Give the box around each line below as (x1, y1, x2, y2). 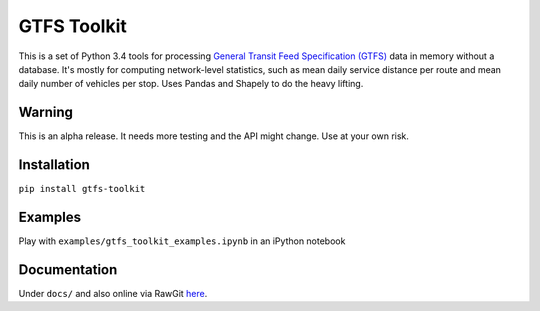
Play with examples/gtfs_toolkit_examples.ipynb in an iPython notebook (18, 235, 346, 247)
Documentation (18, 261, 118, 278)
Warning (18, 104, 74, 121)
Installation (18, 156, 90, 174)
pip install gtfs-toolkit (18, 183, 146, 195)
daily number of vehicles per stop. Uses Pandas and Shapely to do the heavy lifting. (18, 78, 364, 90)
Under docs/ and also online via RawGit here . (18, 287, 208, 299)
